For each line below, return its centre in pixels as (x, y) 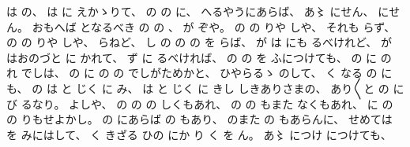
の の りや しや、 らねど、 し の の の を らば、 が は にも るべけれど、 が (199, 42)
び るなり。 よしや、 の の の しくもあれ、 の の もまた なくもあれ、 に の (200, 103)
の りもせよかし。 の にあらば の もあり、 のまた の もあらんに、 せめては (199, 119)
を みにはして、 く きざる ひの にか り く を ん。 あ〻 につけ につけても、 (199, 134)
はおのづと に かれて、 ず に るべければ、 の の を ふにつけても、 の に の (199, 57)
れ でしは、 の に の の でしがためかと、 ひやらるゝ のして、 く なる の (192, 73)
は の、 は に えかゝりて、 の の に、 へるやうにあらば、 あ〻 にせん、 (190, 11)
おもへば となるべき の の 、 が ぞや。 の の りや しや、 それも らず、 (214, 26)
